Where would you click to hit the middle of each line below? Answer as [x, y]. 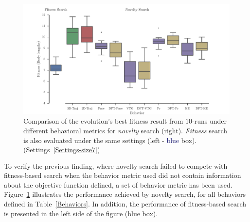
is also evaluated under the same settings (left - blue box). [110, 140]
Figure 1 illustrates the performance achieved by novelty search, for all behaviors [125, 194]
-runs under [210, 121]
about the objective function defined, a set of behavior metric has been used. [118, 184]
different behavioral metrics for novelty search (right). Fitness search [125, 130]
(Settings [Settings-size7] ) [62, 150]
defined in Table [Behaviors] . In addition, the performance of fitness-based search [125, 204]
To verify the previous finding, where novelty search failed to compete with [116, 166]
